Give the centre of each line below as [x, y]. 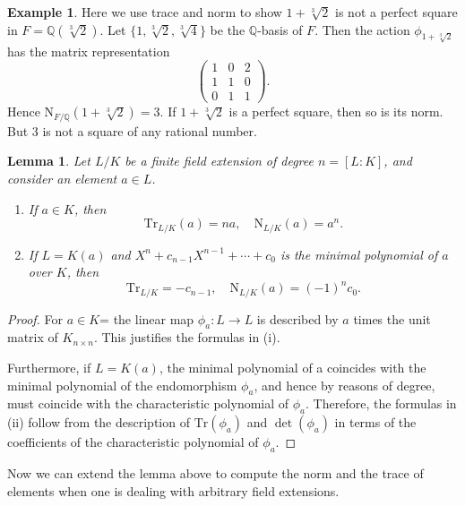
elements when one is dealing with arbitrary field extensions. [173, 490]
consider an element [62, 178]
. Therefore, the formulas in [381, 403]
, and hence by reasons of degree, [344, 385]
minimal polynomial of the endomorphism [122, 385]
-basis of [280, 29]
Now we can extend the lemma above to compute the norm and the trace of [215, 473]
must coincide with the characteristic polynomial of [148, 403]
